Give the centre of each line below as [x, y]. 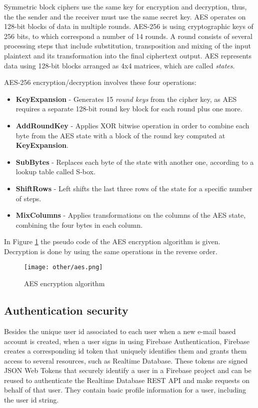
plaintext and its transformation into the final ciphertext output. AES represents [128, 55]
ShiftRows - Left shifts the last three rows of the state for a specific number [134, 188]
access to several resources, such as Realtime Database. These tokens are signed [126, 360]
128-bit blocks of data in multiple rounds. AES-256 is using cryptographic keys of [129, 26]
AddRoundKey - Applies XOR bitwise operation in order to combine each [132, 125]
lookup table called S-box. [55, 172]
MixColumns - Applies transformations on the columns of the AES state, [131, 215]
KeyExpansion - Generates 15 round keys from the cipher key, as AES [126, 99]
